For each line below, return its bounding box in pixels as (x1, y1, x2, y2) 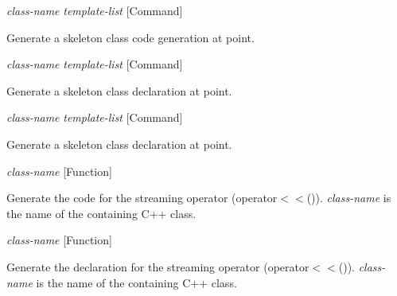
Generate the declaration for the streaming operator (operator (6, 258, 309, 275)
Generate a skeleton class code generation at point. (6, 29, 255, 45)
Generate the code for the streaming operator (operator (6, 189, 278, 206)
